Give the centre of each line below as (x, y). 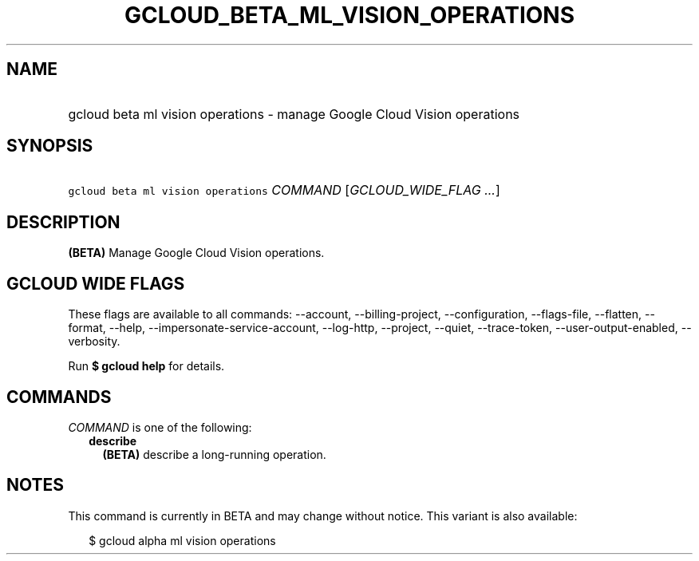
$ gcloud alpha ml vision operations (182, 540)
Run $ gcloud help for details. (146, 366)
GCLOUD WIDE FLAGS (96, 283)
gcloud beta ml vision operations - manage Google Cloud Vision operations (294, 114)
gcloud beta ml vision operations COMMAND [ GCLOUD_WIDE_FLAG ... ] (284, 190)
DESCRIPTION (63, 222)
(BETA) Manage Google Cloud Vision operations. (196, 253)
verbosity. (94, 342)
